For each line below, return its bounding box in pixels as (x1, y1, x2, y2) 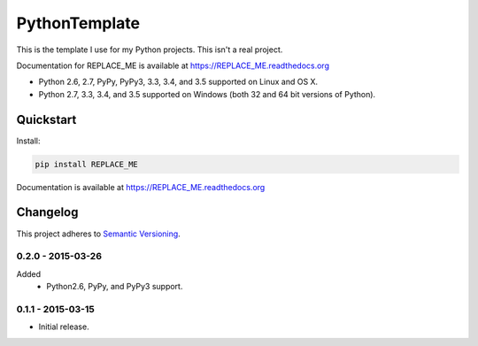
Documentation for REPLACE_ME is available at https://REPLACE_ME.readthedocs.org (16, 60, 329, 71)
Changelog (16, 204, 79, 220)
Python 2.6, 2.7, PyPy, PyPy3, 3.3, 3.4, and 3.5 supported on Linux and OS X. (38, 76, 319, 88)
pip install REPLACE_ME (35, 159, 139, 169)
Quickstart (16, 111, 77, 127)
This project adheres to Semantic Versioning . (16, 228, 181, 239)
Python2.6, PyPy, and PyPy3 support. (46, 281, 183, 292)
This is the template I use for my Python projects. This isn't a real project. (16, 44, 283, 55)
